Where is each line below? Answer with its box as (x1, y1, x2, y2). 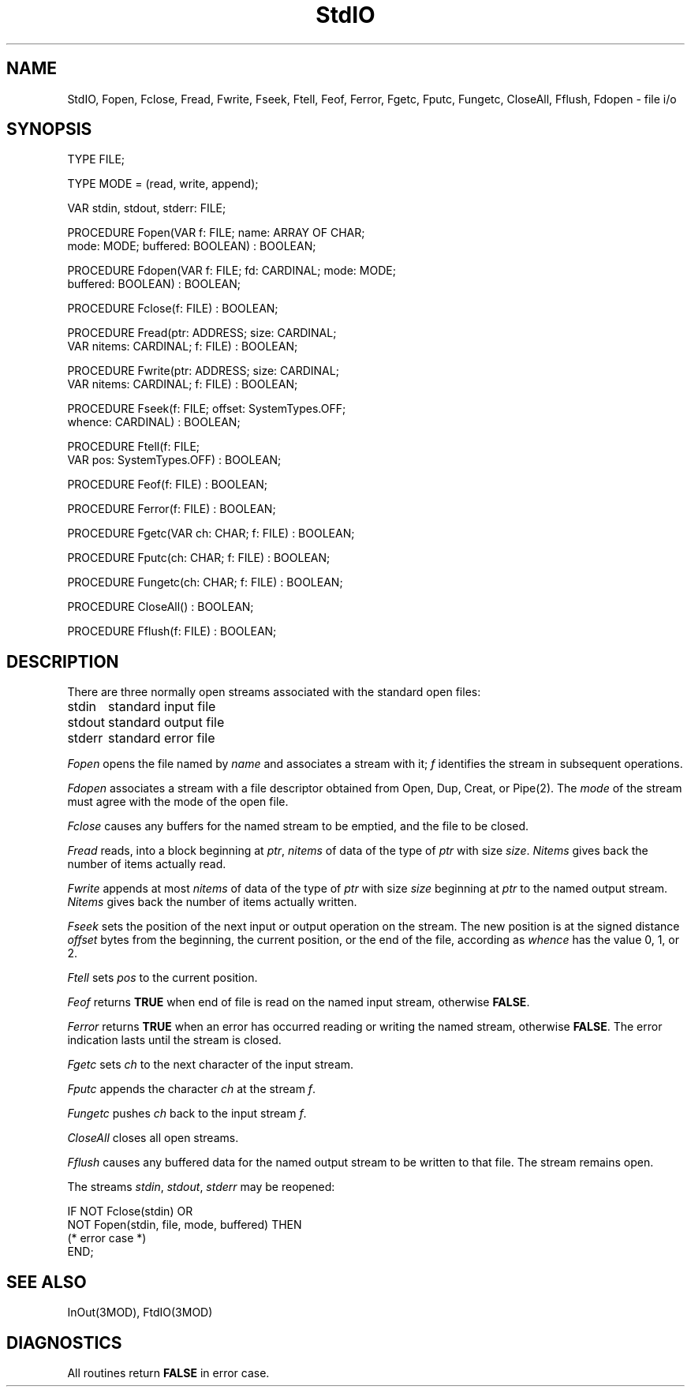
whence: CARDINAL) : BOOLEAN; (67, 415, 241, 429)
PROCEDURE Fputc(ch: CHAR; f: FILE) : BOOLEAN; (67, 551, 331, 565)
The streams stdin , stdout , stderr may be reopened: (67, 1180, 335, 1194)
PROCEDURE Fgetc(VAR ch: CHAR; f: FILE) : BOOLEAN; (67, 526, 355, 541)
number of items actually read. (67, 857, 226, 871)
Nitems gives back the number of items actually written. (67, 895, 357, 909)
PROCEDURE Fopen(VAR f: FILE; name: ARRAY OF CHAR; (67, 226, 365, 240)
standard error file (107, 730, 215, 747)
